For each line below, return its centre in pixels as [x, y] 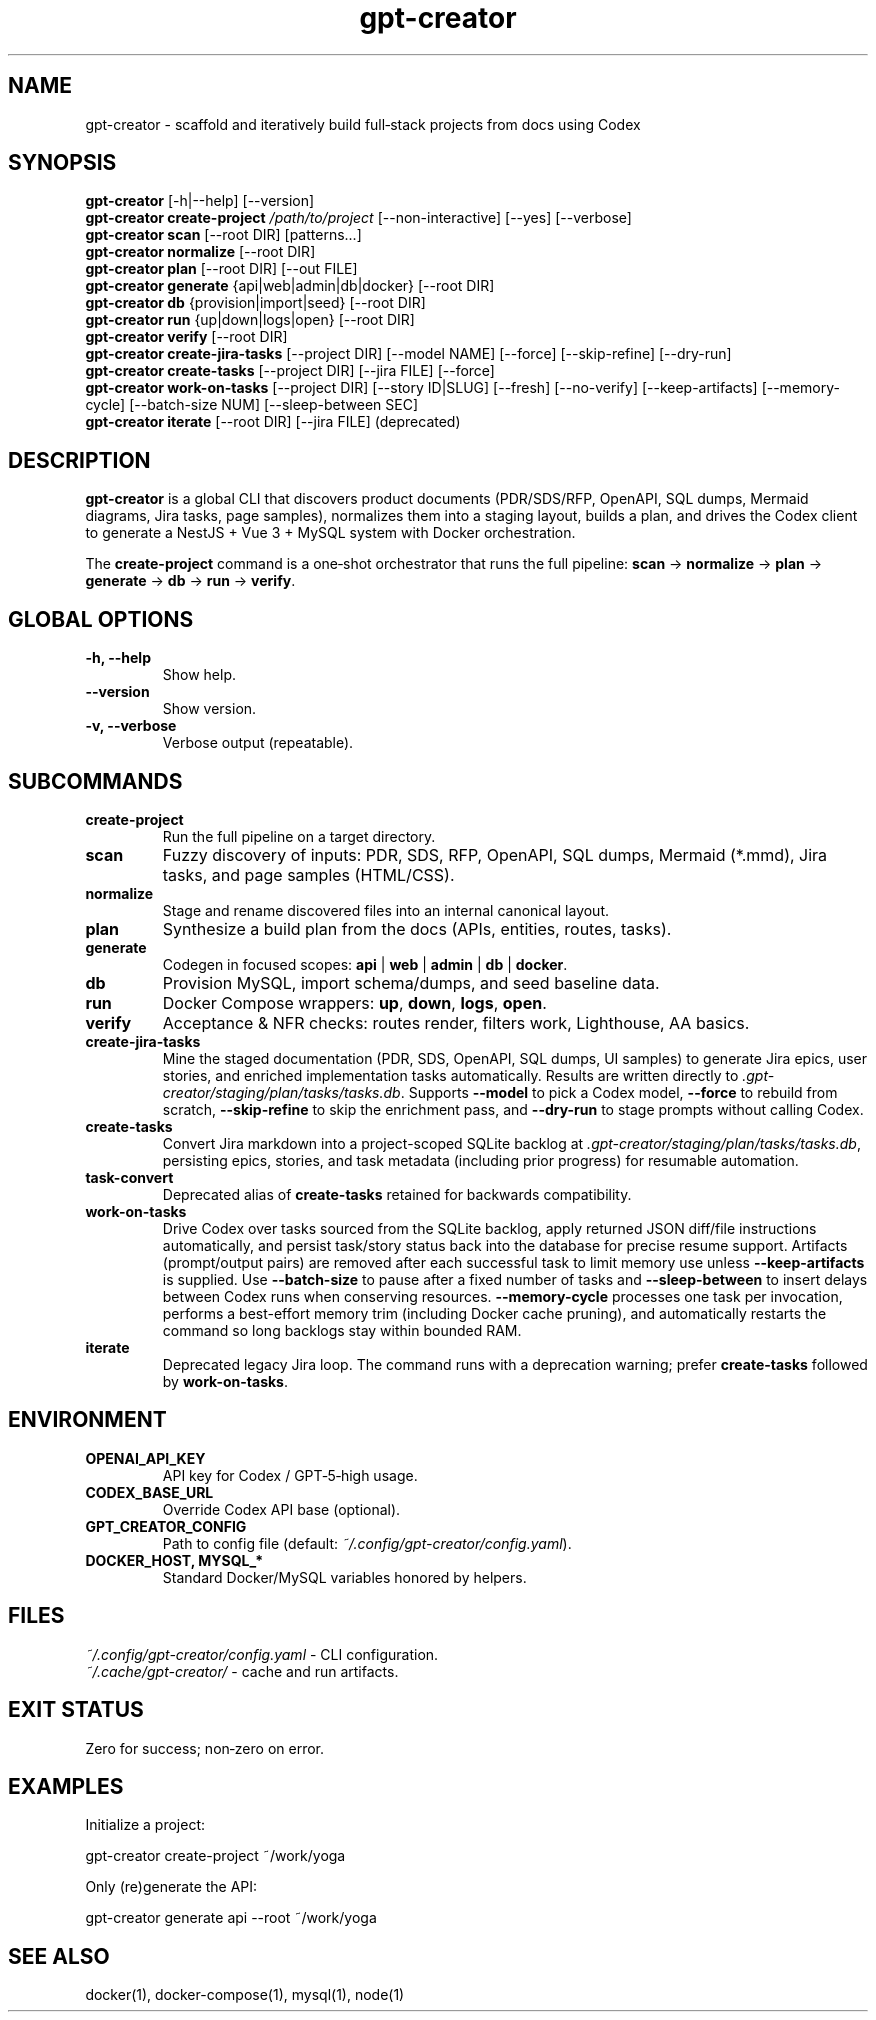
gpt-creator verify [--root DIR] [186, 337]
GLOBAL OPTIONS [101, 619]
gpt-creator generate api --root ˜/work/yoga [231, 1918]
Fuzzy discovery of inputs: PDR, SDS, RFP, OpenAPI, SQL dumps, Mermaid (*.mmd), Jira [495, 854]
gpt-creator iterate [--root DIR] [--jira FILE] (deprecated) [273, 422]
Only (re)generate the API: [171, 1887]
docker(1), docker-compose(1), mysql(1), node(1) [245, 1995]
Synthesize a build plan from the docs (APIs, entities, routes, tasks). [417, 928]
